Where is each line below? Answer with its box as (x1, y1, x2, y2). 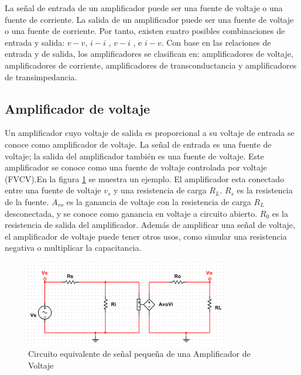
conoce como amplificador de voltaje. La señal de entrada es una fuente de (5, 138, 272, 150)
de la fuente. (5, 195, 49, 207)
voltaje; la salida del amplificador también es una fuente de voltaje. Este (5, 149, 264, 162)
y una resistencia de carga (114, 184, 207, 196)
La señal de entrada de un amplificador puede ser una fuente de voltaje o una (5, 2, 283, 13)
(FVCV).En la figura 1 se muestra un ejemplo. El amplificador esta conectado (5, 172, 284, 185)
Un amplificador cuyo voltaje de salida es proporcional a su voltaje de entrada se (5, 127, 295, 139)
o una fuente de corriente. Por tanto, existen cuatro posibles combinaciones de (5, 25, 285, 37)
